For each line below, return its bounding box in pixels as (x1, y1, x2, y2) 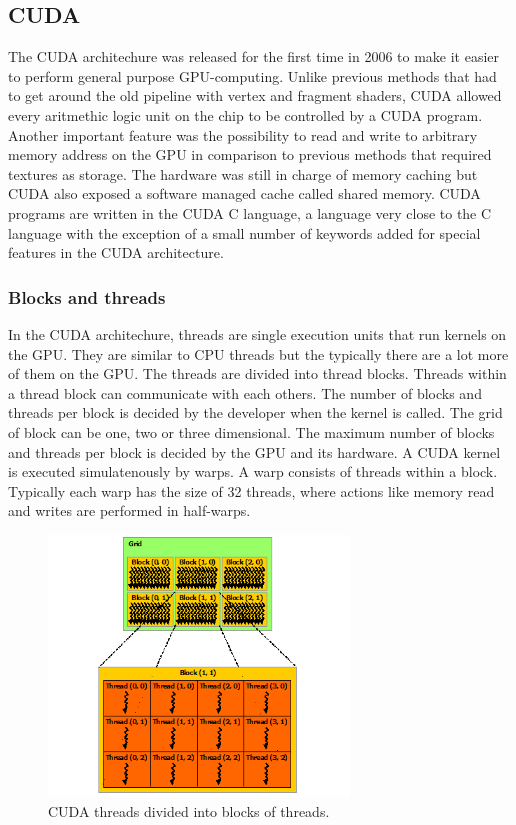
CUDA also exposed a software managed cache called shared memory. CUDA (8, 183, 481, 204)
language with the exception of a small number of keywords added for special (8, 222, 481, 243)
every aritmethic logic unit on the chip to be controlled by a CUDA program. (8, 104, 483, 125)
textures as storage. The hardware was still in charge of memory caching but (8, 163, 478, 184)
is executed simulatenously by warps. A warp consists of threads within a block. (8, 461, 498, 482)
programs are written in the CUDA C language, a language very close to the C (8, 202, 492, 223)
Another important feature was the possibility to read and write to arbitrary (8, 124, 478, 145)
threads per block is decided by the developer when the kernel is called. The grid (8, 402, 503, 423)
